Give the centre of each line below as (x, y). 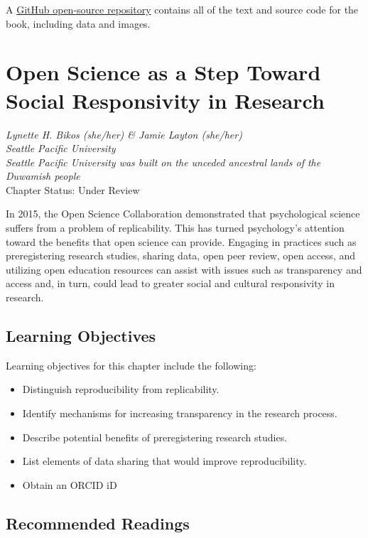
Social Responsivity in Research (165, 100)
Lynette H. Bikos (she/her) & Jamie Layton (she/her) (124, 134)
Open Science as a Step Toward (163, 72)
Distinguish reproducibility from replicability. (121, 389)
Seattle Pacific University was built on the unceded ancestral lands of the (163, 162)
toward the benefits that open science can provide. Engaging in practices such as (181, 241)
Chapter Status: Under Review (73, 189)
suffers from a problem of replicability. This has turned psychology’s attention (175, 228)
